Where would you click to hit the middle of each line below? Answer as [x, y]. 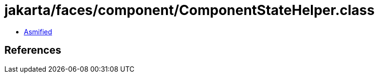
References [33, 50]
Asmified [38, 31]
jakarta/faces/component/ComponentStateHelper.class [189, 10]
